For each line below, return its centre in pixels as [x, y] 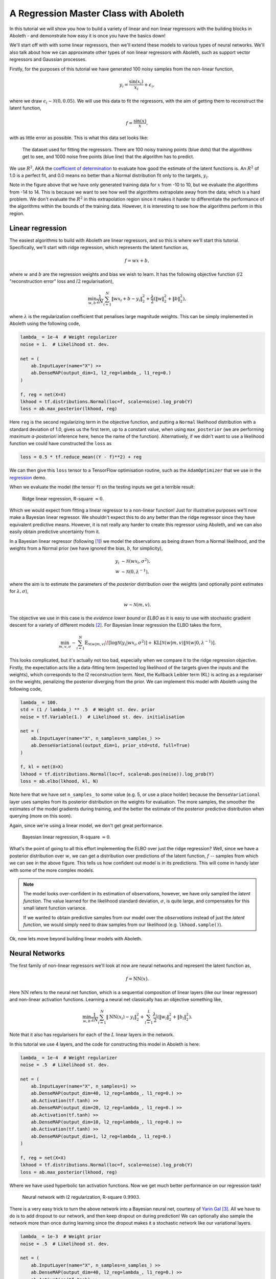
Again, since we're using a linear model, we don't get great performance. [86, 825]
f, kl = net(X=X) [42, 767]
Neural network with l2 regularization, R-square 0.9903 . [81, 1197]
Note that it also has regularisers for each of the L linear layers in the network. [92, 1035]
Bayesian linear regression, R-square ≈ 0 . [66, 837]
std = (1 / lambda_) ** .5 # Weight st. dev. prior [88, 710]
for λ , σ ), [19, 591]
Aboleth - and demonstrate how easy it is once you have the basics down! [87, 35]
